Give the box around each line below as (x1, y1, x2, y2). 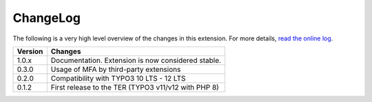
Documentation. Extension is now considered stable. (50, 55, 222, 65)
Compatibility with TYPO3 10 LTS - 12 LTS (50, 73, 186, 83)
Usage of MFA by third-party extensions (50, 64, 181, 74)
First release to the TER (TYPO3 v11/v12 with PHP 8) (50, 82, 220, 92)
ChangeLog (12, 10, 81, 25)
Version (17, 47, 43, 56)
